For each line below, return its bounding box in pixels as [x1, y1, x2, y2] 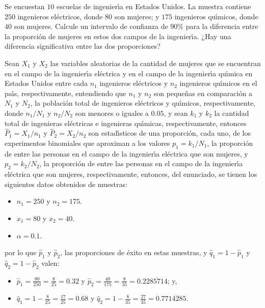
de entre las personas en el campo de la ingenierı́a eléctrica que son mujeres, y [5, 148, 248, 159]
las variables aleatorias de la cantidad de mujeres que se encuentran [50, 57, 261, 68]
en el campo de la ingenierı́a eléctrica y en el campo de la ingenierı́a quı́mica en [5, 68, 253, 78]
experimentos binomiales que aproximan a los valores [5, 137, 170, 148]
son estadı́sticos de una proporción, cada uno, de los [88, 128, 251, 138]
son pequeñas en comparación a [153, 87, 252, 98]
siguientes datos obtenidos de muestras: [5, 178, 127, 189]
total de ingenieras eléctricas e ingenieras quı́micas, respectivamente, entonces [5, 117, 247, 128]
